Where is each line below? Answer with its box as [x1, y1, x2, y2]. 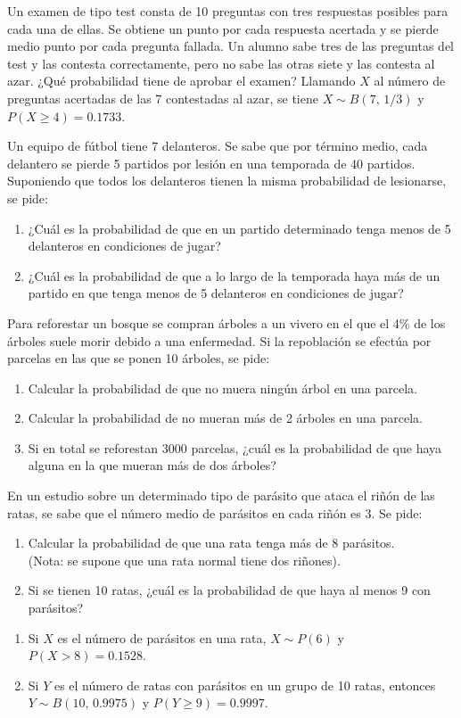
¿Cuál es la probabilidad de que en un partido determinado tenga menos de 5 [28, 219, 451, 237]
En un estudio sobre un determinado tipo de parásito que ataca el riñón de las [7, 486, 435, 505]
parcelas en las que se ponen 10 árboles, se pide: [7, 349, 270, 367]
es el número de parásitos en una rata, [57, 628, 267, 647]
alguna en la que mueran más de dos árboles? [28, 456, 276, 475]
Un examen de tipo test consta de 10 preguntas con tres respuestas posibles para [7, 2, 449, 20]
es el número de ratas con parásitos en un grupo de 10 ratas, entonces [54, 675, 436, 694]
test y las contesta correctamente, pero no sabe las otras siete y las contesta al [7, 54, 435, 72]
